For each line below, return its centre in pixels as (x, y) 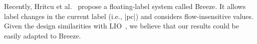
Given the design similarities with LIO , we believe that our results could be (122, 26)
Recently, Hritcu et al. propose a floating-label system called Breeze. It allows (125, 6)
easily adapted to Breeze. (43, 35)
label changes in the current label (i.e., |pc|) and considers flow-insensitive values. (129, 16)
